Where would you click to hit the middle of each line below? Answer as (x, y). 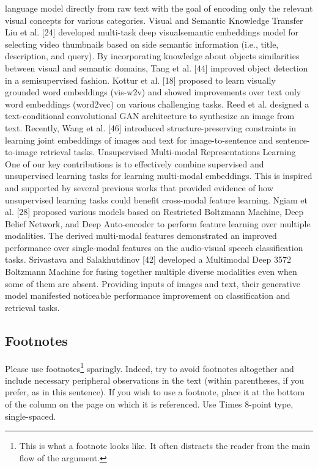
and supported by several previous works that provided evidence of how (139, 187)
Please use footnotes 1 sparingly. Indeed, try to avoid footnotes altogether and (150, 367)
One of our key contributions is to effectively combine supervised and (135, 163)
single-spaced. (31, 416)
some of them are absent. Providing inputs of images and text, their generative (153, 283)
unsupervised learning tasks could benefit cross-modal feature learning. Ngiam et (156, 199)
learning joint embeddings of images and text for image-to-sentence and (139, 140)
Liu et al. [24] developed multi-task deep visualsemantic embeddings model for (152, 32)
